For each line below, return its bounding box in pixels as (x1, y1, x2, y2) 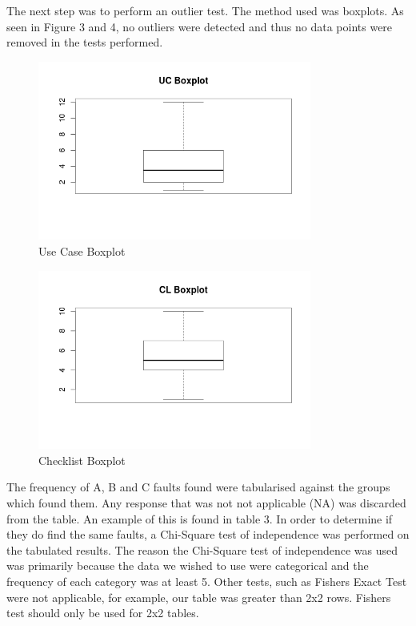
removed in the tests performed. (6, 34, 163, 50)
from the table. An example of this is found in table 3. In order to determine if (6, 510, 393, 527)
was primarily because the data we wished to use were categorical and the (6, 557, 369, 574)
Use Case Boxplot (38, 243, 126, 260)
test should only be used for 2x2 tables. (6, 604, 199, 621)
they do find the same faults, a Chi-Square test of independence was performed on (6, 526, 410, 543)
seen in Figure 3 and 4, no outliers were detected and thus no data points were (6, 18, 393, 34)
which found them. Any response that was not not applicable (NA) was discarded (6, 495, 406, 511)
